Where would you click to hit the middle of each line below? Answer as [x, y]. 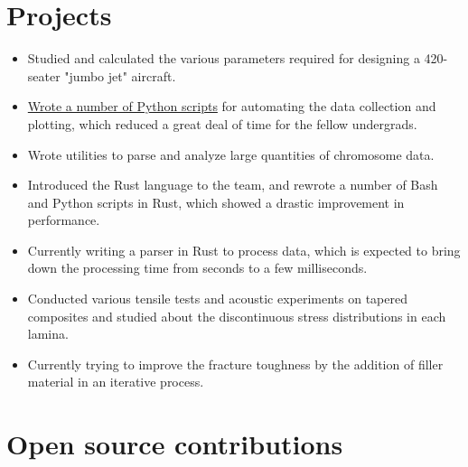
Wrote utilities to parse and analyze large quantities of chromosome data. [231, 154]
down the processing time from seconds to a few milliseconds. [197, 268]
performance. [64, 220]
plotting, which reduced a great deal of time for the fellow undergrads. [222, 123]
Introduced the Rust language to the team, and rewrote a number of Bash [233, 185]
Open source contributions [175, 444]
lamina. [48, 334]
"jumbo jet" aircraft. [120, 75]
